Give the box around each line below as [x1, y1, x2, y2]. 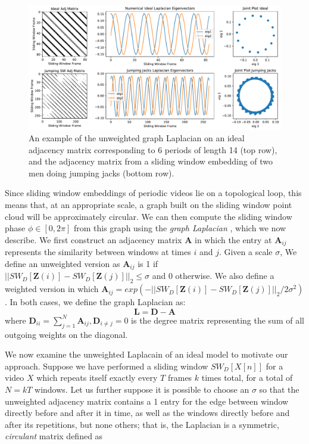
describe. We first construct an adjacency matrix [5, 233, 182, 246]
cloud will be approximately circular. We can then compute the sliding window [5, 210, 292, 222]
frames [167, 371, 192, 384]
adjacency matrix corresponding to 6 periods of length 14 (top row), [29, 143, 277, 156]
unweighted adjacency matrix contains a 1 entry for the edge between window [5, 395, 289, 407]
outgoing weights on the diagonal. [5, 328, 128, 340]
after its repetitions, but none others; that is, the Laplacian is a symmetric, [5, 418, 279, 430]
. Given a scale [219, 246, 273, 258]
